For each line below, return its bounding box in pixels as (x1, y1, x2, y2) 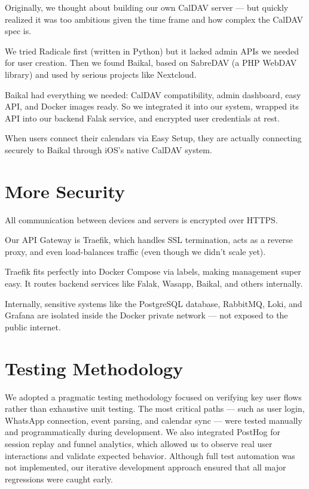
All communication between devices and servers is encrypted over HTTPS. (5, 213, 278, 226)
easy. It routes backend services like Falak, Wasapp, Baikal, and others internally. (5, 277, 303, 290)
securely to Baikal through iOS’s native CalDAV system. (5, 143, 212, 156)
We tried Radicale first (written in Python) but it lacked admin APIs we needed (5, 44, 299, 57)
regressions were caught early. (5, 472, 113, 485)
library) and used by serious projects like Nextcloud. (5, 68, 197, 80)
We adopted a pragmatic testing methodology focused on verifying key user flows (5, 390, 302, 403)
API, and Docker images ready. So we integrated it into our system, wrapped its (5, 100, 299, 113)
